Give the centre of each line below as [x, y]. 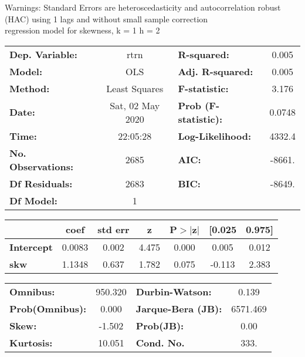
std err [113, 229]
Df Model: [33, 200]
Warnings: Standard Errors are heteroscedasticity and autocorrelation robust [143, 7]
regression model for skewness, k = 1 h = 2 [82, 30]
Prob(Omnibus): [48, 308]
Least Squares [135, 88]
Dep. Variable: [43, 54]
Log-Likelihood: [215, 136]
